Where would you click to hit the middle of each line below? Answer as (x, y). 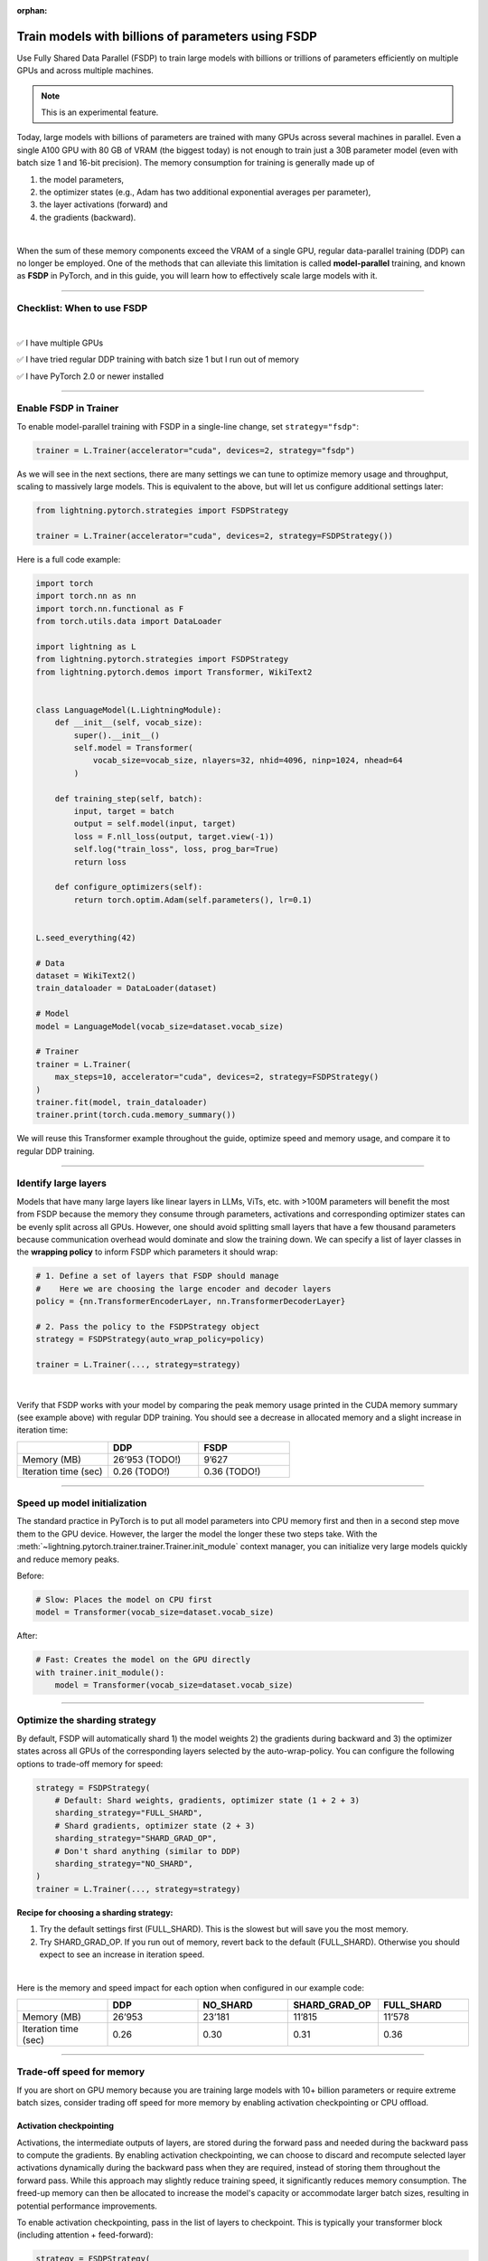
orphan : (32, 10)
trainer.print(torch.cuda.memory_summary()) (136, 1115)
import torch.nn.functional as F (110, 609)
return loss (100, 862)
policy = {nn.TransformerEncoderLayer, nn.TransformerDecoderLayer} (191, 1301)
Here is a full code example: (69, 559)
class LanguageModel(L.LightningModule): (129, 710)
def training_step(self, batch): (129, 799)
